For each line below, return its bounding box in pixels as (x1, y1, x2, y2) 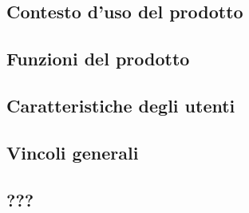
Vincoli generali (6, 140, 139, 164)
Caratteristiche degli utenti (6, 93, 235, 117)
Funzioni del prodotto (6, 46, 190, 71)
